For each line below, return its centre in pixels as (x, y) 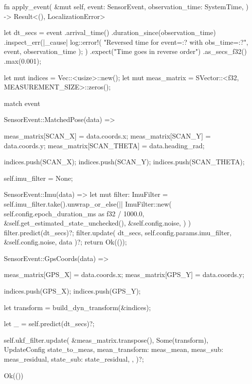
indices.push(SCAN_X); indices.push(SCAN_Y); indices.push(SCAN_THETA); (124, 162)
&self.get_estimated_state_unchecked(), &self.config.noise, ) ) (98, 223)
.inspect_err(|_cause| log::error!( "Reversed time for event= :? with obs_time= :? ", (126, 42)
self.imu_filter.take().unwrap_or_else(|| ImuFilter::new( (88, 203)
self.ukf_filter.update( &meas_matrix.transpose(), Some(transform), (106, 340)
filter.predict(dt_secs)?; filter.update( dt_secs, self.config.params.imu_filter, (118, 232)
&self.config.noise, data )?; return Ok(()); (65, 242)
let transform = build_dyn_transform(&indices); (77, 307)
